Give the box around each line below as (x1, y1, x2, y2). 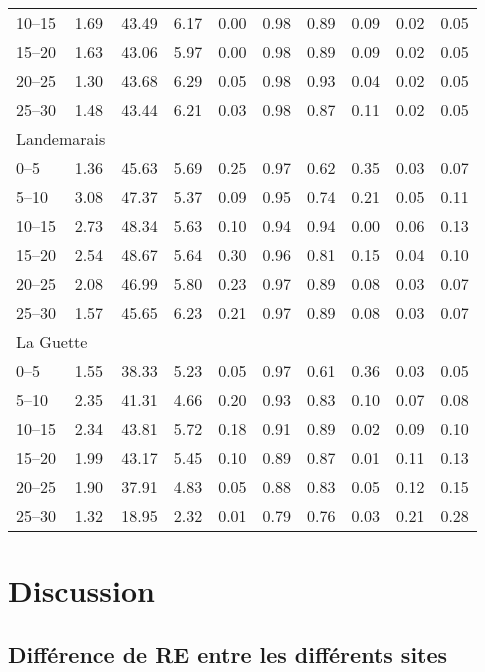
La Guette (16, 330, 88, 353)
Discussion (8, 570, 155, 611)
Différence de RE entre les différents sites (8, 638, 448, 669)
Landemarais (16, 127, 106, 150)
